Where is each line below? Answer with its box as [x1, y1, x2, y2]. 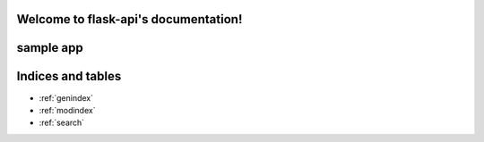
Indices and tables [16, 69, 122, 84]
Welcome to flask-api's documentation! [16, 12, 243, 27]
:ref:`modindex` [39, 104, 96, 115]
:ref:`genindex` [39, 92, 94, 103]
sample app [16, 40, 84, 55]
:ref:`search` [39, 117, 85, 129]
